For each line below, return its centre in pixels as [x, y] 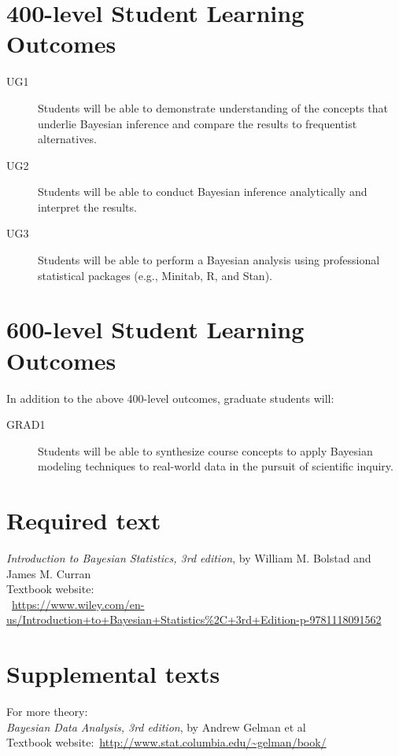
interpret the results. [87, 207]
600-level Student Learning [155, 329]
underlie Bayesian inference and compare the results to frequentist [198, 123]
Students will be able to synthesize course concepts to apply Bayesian [205, 450]
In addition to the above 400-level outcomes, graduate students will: [170, 398]
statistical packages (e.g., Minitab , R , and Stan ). [155, 275]
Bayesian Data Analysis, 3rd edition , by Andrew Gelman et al [156, 726]
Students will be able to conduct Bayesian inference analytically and [203, 192]
